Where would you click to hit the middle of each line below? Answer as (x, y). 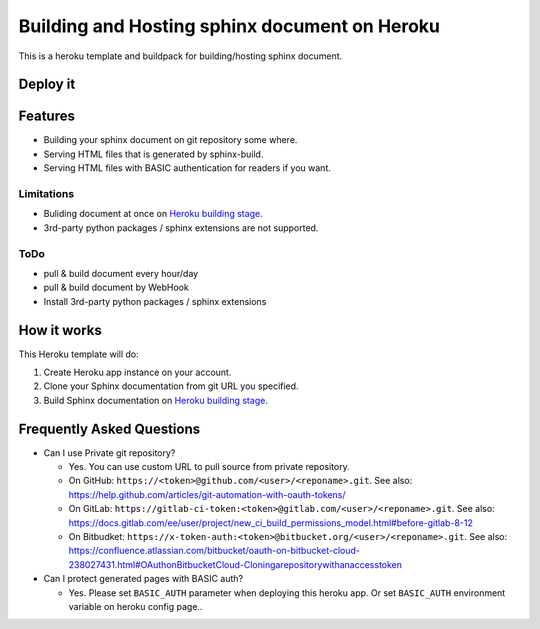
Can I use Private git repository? (109, 452)
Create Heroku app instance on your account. (137, 372)
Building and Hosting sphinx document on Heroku (229, 26)
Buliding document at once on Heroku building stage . (153, 214)
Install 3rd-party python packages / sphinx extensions (155, 301)
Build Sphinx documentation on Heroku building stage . (156, 400)
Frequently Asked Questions (109, 428)
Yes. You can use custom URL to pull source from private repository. (209, 467)
